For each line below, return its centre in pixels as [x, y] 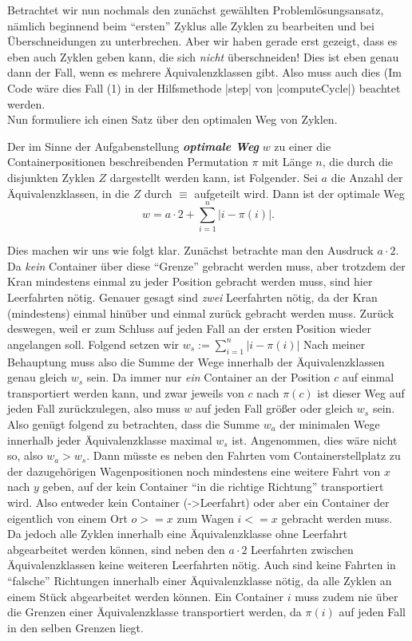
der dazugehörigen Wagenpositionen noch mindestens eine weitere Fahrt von [194, 471]
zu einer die [303, 146]
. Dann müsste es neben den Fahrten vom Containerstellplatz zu [244, 455]
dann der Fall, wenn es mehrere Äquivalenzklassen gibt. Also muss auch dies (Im [204, 72]
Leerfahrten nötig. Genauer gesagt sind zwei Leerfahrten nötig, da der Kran [192, 297]
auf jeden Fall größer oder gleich [275, 408]
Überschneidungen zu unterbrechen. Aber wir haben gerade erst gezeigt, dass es [202, 41]
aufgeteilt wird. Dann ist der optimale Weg [299, 193]
